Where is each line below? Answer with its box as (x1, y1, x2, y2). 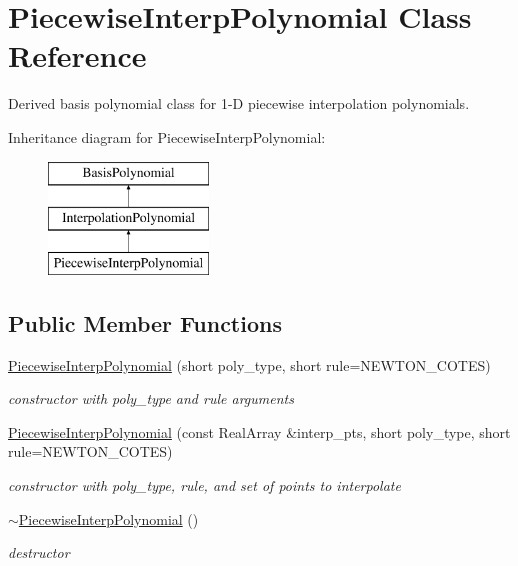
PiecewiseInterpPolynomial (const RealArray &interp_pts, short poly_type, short (8, 421, 511, 442)
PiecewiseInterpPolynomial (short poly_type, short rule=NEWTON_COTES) (8, 354, 491, 375)
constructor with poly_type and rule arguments (8, 388, 294, 409)
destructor (8, 542, 70, 563)
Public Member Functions (8, 307, 282, 338)
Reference (8, 35, 147, 76)
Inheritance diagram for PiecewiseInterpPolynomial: (8, 126, 326, 147)
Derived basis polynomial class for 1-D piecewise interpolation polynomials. (8, 93, 470, 114)
